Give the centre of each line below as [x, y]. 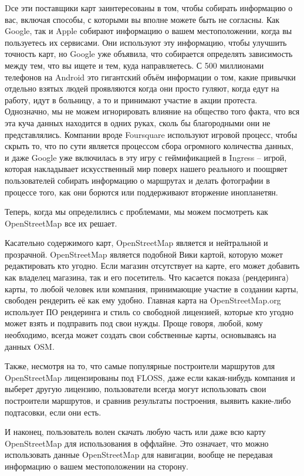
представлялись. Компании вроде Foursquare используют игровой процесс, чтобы [151, 134]
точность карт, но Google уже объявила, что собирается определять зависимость [149, 54]
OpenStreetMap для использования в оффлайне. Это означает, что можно [137, 443]
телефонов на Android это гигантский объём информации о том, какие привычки [150, 77]
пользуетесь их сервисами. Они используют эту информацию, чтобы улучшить [146, 42]
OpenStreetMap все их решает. [61, 223]
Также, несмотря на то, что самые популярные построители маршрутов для [140, 366]
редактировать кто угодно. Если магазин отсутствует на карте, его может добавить [152, 266]
